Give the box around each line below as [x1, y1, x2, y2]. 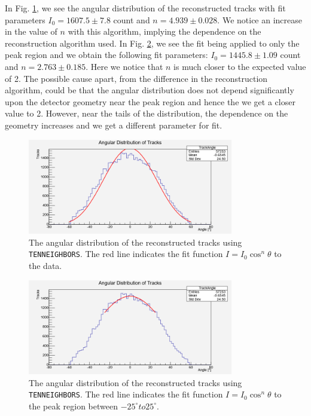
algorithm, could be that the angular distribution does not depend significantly [5, 84, 294, 96]
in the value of [5, 25, 57, 38]
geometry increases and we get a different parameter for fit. [5, 118, 222, 131]
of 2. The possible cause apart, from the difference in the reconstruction [5, 72, 268, 84]
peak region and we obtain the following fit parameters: [5, 48, 208, 61]
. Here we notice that [86, 60, 163, 72]
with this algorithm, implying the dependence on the [68, 25, 261, 38]
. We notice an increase [217, 13, 302, 26]
